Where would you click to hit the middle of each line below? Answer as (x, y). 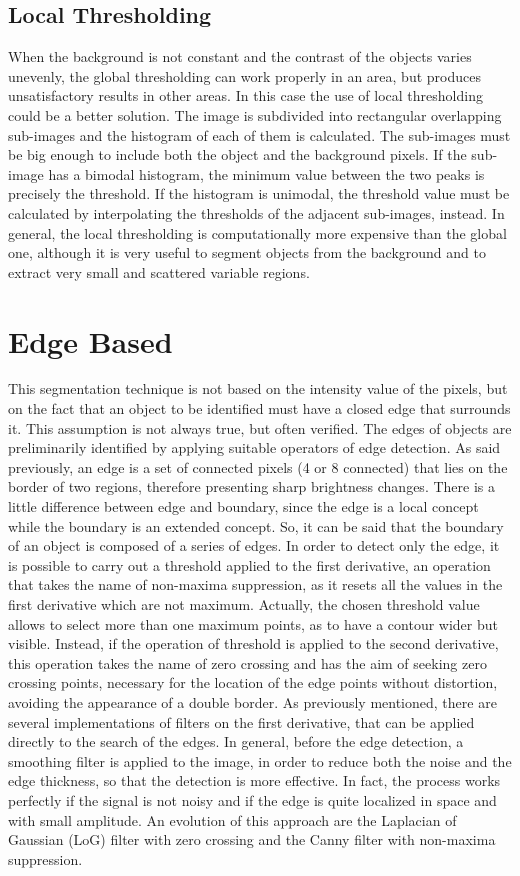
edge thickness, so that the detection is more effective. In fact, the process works (254, 780)
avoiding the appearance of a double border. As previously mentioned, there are (252, 701)
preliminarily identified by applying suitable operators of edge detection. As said (254, 447)
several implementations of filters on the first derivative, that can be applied (241, 721)
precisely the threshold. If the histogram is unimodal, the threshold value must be (259, 193)
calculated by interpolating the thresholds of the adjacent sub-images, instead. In (256, 212)
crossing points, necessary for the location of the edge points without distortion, (253, 682)
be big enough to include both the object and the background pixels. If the (237, 154)
